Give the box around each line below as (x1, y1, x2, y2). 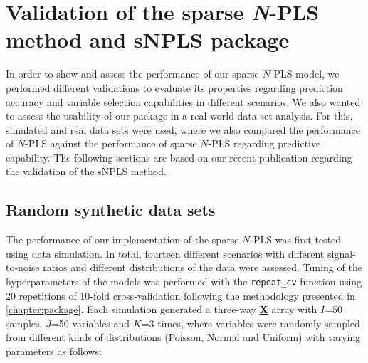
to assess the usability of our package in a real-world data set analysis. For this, (6, 108, 353, 123)
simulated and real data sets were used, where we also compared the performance (6, 122, 360, 137)
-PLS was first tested (250, 232, 342, 247)
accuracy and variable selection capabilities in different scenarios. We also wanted (6, 94, 361, 109)
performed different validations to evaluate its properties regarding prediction (6, 80, 343, 95)
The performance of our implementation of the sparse (6, 232, 239, 247)
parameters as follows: (6, 344, 102, 359)
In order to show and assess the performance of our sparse (6, 66, 259, 81)
